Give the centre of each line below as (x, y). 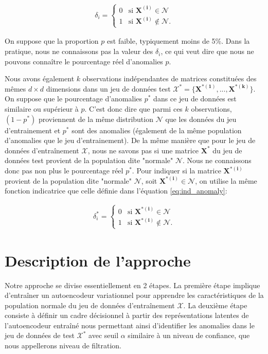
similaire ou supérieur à (42, 109)
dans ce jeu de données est (195, 99)
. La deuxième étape (215, 305)
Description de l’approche (98, 260)
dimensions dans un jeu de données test (108, 88)
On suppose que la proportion (52, 41)
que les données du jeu (201, 119)
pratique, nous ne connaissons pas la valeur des (79, 51)
